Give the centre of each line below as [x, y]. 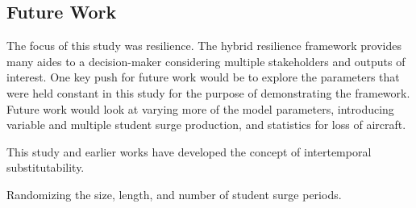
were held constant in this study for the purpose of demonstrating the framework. [208, 92]
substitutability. [46, 167]
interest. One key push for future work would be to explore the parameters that [203, 77]
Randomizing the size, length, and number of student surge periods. [174, 194]
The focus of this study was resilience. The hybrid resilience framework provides [204, 46]
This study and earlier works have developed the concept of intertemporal [189, 151]
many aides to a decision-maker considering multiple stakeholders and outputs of [206, 61]
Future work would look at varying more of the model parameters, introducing [200, 108]
